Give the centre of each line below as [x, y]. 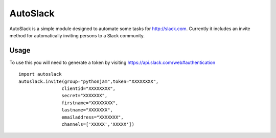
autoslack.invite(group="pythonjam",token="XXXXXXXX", [89, 81]
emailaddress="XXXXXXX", [93, 117]
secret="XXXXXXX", [85, 96]
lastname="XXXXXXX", [87, 110]
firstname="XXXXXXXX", [90, 103]
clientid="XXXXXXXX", [89, 89]
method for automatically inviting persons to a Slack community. [77, 35]
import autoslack [40, 74]
